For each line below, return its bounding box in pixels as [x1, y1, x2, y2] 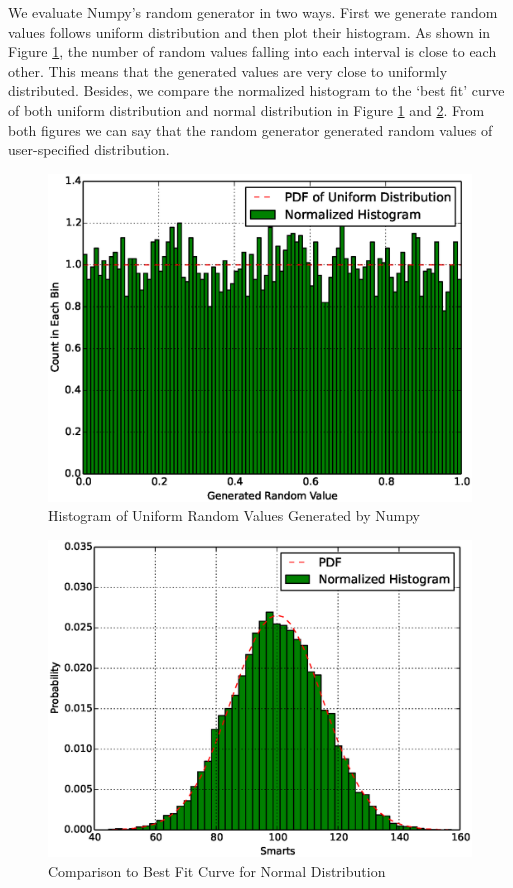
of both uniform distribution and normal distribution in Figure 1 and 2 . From [8, 99, 485, 120]
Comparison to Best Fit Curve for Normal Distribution [48, 860, 386, 881]
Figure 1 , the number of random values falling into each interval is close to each [8, 41, 497, 62]
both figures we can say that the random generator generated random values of [8, 119, 493, 140]
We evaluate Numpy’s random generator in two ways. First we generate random [8, 2, 498, 22]
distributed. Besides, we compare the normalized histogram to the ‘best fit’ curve [8, 80, 505, 101]
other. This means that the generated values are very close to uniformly [8, 60, 448, 81]
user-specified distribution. [8, 139, 170, 160]
